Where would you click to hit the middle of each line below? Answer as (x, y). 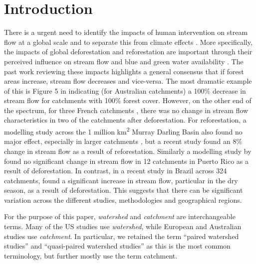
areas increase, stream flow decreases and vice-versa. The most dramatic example (128, 81)
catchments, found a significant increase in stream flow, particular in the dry (121, 180)
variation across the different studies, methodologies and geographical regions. (123, 199)
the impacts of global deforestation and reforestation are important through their (128, 52)
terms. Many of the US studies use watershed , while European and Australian (123, 226)
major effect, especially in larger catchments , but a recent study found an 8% (123, 141)
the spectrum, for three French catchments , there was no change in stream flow (126, 110)
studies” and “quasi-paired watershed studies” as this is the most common (117, 246)
